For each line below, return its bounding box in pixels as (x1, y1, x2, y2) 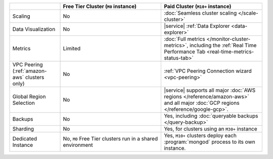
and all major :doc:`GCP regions (164, 99, 240, 106)
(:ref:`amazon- (12, 67, 47, 74)
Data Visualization (12, 26, 56, 32)
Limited (63, 45, 81, 52)
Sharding (12, 126, 34, 132)
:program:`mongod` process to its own (164, 138, 255, 145)
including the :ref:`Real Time (190, 42, 257, 49)
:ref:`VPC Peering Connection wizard (164, 67, 252, 74)
